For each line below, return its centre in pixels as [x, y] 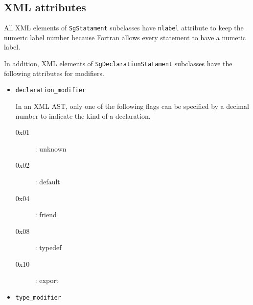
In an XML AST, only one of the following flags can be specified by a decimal [132, 106]
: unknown [51, 148]
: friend [46, 215]
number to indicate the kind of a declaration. [83, 115]
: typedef [48, 247]
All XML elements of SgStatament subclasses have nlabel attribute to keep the [124, 28]
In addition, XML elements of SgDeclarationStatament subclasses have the [118, 64]
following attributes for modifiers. [54, 73]
